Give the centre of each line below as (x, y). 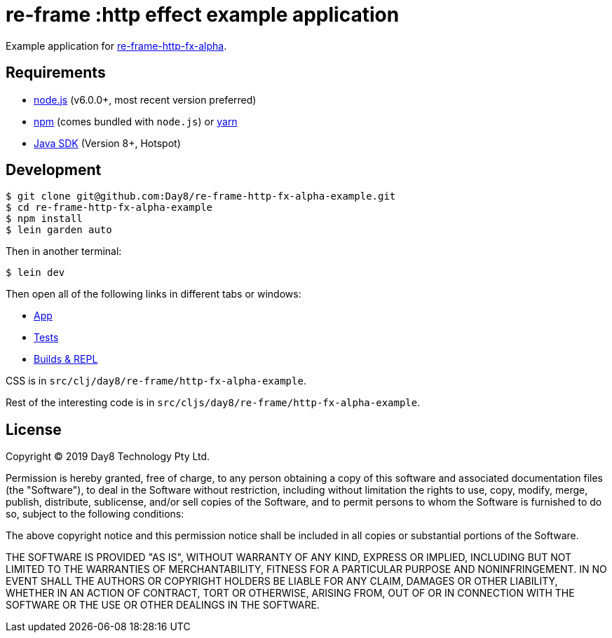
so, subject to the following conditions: (95, 514)
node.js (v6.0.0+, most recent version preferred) (145, 99)
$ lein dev (35, 273)
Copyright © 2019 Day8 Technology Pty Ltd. (108, 457)
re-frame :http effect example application (203, 15)
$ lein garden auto (59, 230)
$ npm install (44, 219)
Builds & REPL (66, 359)
